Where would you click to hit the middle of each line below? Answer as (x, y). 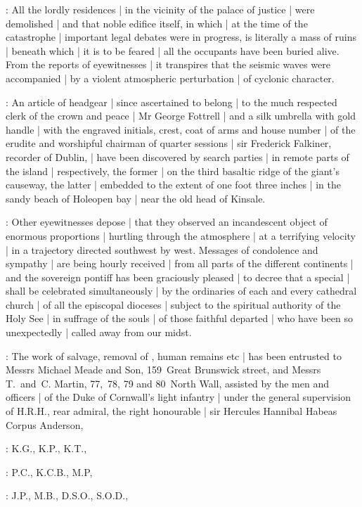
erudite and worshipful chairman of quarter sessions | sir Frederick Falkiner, (169, 143)
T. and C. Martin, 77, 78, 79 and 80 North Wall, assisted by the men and (168, 383)
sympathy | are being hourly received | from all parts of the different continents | (180, 263)
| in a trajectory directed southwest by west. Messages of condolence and (162, 249)
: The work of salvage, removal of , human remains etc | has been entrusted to (174, 355)
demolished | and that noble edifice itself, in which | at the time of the (157, 23)
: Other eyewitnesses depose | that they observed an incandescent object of (167, 222)
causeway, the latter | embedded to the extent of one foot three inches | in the (173, 185)
